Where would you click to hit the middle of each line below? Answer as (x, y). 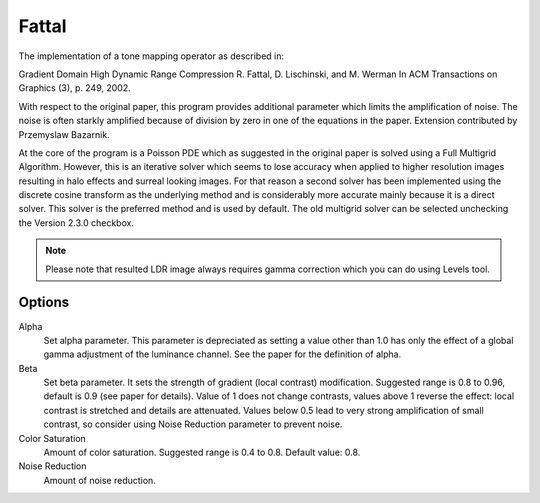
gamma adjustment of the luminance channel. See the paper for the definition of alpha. (222, 354)
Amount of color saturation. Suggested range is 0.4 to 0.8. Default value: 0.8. (202, 452)
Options (44, 302)
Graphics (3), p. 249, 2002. (74, 88)
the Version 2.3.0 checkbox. (76, 222)
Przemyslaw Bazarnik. (64, 134)
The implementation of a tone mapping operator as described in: (151, 56)
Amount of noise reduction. (100, 480)
